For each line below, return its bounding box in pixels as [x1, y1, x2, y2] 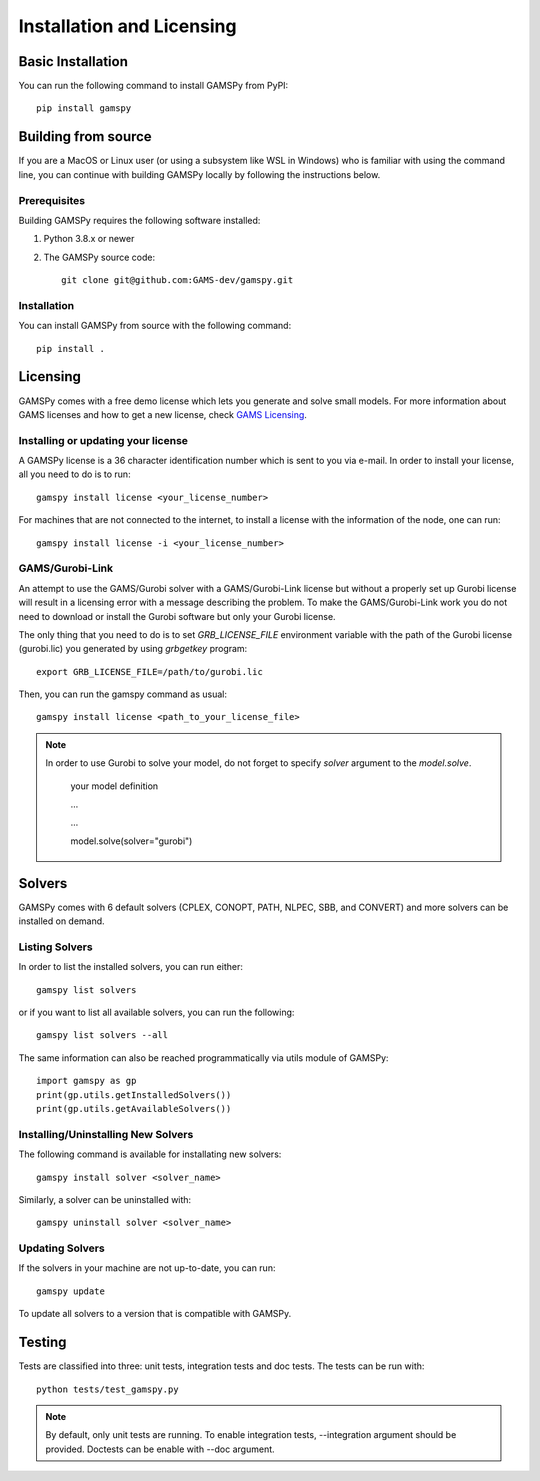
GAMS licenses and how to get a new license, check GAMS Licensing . [18, 408, 307, 420]
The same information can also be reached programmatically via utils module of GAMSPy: [18, 1051, 389, 1064]
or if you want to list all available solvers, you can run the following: [18, 1006, 295, 1019]
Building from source [18, 128, 152, 145]
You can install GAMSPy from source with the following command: [18, 320, 292, 332]
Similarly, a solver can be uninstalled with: [18, 1193, 192, 1205]
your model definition [70, 780, 159, 792]
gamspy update [36, 1285, 105, 1297]
